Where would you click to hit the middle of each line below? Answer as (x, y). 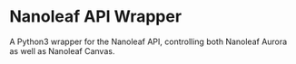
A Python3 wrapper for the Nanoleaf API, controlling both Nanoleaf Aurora (148, 41)
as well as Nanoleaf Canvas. (62, 50)
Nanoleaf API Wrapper (96, 17)
